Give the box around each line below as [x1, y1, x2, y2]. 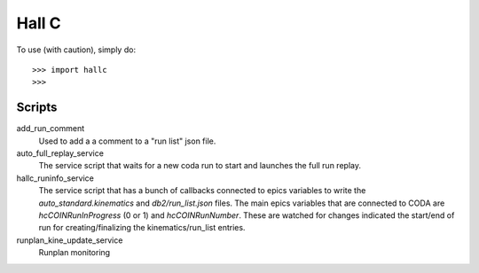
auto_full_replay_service [16, 148, 104, 159]
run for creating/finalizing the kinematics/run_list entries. [38, 222, 246, 233]
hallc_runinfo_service [16, 173, 95, 183]
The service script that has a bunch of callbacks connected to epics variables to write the [38, 185, 366, 196]
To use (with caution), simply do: [16, 44, 137, 55]
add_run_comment [16, 123, 85, 134]
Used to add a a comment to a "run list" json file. [38, 136, 216, 146]
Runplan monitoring [38, 247, 111, 258]
